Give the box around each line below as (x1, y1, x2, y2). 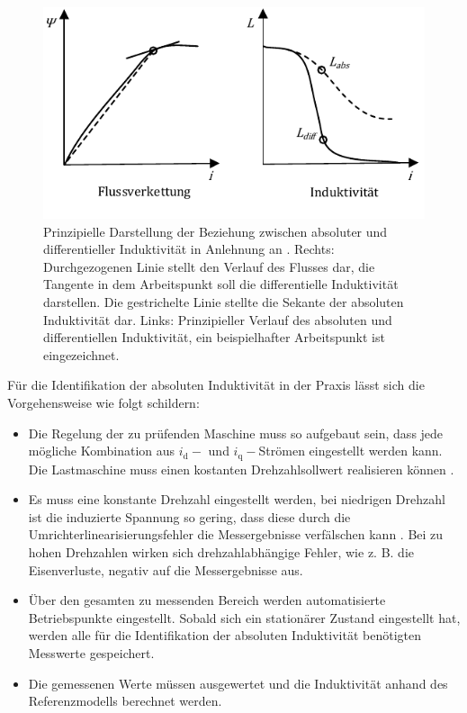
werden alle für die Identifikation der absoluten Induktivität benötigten (28, 626, 422, 645)
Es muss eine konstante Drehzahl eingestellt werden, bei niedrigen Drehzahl (28, 490, 445, 509)
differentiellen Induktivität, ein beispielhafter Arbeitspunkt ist (43, 328, 385, 347)
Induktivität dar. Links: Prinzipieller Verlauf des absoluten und (43, 310, 392, 329)
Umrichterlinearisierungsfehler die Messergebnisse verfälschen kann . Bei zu (28, 525, 444, 544)
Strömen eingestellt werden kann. (258, 441, 443, 460)
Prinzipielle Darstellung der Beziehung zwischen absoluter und (43, 221, 388, 240)
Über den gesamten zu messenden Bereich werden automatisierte (28, 591, 386, 609)
